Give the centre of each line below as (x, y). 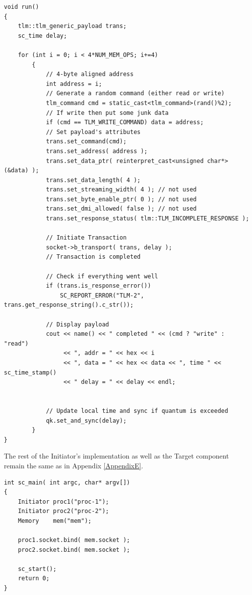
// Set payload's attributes (93, 132)
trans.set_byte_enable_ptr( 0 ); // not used (121, 199)
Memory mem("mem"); (55, 521)
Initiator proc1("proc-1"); (63, 501)
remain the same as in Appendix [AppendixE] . (74, 465)
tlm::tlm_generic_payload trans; (72, 26)
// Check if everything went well (102, 276)
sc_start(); (37, 569)
